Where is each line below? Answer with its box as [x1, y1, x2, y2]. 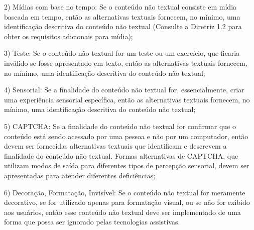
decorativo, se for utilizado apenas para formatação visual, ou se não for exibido [4, 197, 250, 207]
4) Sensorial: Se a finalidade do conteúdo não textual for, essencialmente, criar [4, 84, 244, 95]
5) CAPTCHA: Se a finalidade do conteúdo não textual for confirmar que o [4, 121, 236, 131]
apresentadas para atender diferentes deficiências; [4, 170, 156, 180]
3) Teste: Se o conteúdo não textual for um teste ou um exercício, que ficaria [4, 48, 240, 58]
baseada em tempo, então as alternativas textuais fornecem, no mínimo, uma [4, 11, 240, 22]
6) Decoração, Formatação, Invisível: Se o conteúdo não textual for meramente [4, 187, 245, 197]
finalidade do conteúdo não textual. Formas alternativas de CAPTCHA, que [4, 150, 238, 161]
